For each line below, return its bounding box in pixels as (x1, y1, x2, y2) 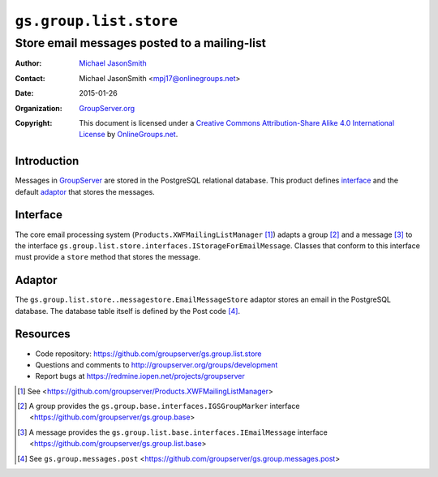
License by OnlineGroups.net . (79, 130, 178, 140)
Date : (15, 88, 34, 98)
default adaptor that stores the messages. (15, 187, 156, 196)
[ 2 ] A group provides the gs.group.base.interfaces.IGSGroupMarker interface (17, 402, 300, 411)
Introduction (15, 154, 79, 168)
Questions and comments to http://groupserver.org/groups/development (35, 359, 278, 369)
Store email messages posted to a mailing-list (15, 36, 267, 50)
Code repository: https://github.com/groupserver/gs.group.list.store (35, 349, 262, 359)
